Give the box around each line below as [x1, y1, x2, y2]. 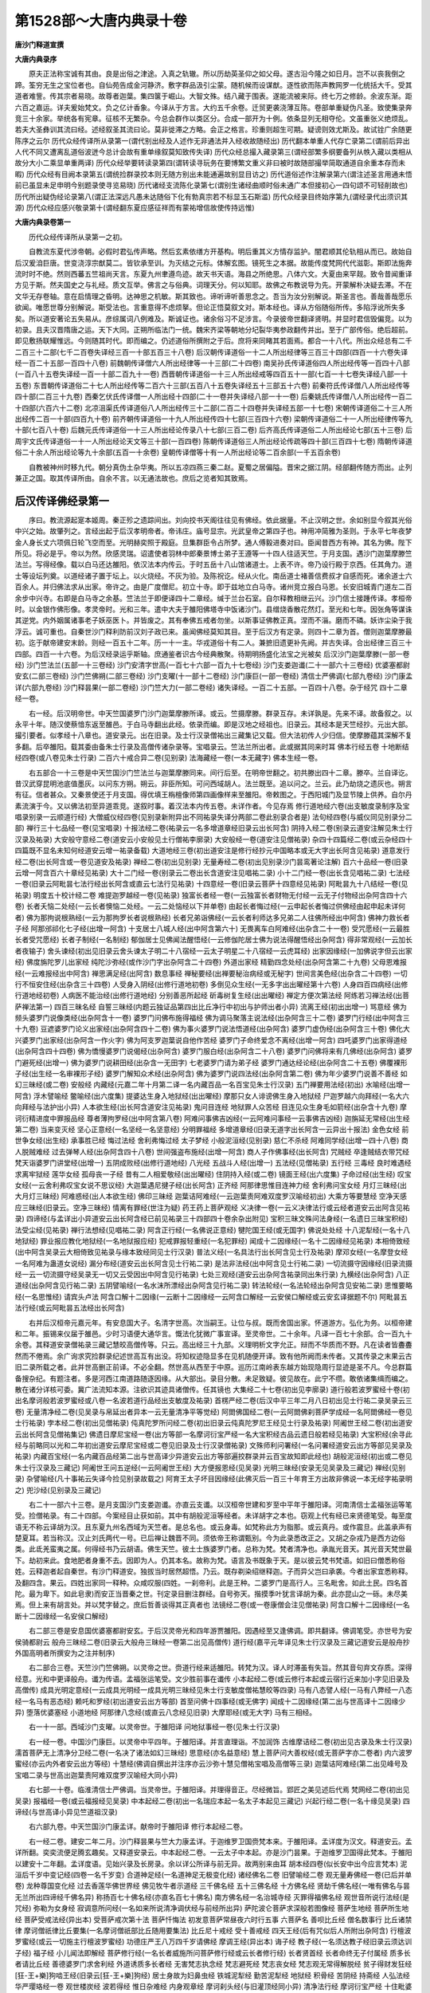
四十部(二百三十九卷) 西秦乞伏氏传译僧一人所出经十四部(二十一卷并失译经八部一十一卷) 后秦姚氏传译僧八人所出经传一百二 [14, 391, 413, 402]
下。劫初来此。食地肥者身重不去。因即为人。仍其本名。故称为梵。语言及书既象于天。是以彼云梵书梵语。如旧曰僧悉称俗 [14, 1555, 405, 1565]
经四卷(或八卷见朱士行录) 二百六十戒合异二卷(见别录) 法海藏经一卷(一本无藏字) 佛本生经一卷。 [14, 753, 322, 763]
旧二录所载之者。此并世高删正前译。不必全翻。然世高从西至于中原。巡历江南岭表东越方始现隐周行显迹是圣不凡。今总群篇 [14, 1362, 412, 1372]
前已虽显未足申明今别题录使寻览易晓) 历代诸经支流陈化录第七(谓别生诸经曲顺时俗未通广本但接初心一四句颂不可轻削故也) [14, 180, 408, 191]
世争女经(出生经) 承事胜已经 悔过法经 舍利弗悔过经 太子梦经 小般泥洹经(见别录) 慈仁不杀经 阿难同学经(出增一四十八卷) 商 [14, 1136, 409, 1146]
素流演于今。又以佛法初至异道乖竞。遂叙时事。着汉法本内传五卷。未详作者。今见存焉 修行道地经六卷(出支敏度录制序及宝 [14, 801, 410, 811]
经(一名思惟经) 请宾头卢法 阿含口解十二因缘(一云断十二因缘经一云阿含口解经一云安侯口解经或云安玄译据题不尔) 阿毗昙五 [14, 1291, 408, 1301]
